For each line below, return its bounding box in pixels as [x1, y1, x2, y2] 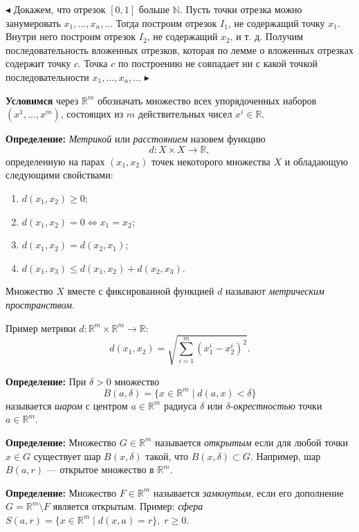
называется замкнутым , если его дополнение [153, 485, 344, 499]
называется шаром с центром [6, 398, 128, 412]
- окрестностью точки [230, 398, 322, 412]
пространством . [6, 297, 75, 311]
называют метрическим [225, 284, 324, 298]
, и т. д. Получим [230, 29, 304, 44]
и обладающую [284, 154, 348, 168]
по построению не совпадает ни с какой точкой [118, 56, 317, 71]
